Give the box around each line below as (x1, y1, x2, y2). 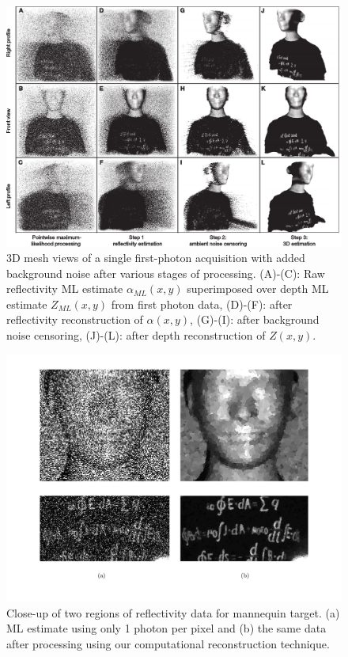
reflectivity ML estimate (6, 280, 123, 297)
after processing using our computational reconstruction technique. (6, 636, 330, 652)
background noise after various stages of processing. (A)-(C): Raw (6, 264, 325, 281)
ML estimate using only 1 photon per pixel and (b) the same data (6, 620, 327, 636)
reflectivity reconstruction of (6, 311, 143, 328)
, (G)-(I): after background (190, 311, 320, 328)
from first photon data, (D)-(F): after (111, 295, 293, 312)
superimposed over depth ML (187, 280, 329, 297)
